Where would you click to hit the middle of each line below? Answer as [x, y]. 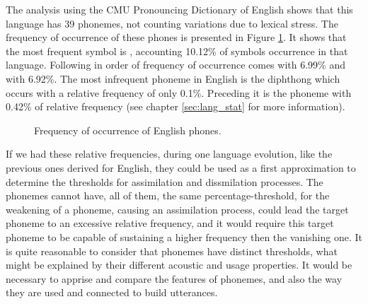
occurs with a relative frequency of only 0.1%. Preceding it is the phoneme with [179, 92]
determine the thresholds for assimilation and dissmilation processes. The [165, 181]
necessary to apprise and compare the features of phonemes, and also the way [174, 278]
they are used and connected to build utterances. [112, 292]
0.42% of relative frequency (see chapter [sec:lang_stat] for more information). [176, 106]
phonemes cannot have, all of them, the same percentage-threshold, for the [168, 195]
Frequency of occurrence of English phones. [128, 130]
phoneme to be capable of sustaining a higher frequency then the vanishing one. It [184, 236]
